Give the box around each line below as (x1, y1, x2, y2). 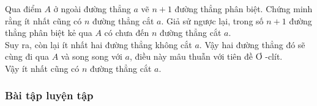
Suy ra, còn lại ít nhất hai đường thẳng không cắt (5, 38, 192, 51)
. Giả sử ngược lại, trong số (161, 14, 264, 27)
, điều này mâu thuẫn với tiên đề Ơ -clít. (129, 50, 283, 63)
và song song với (61, 50, 122, 63)
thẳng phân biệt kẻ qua (5, 26, 92, 39)
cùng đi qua (5, 50, 49, 63)
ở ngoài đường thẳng (53, 2, 131, 15)
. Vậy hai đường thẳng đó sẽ (199, 38, 305, 51)
